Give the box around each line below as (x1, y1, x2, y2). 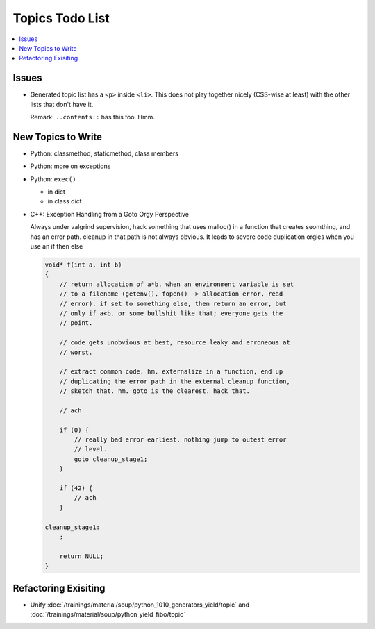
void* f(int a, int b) (44, 261, 122, 269)
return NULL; (59, 552, 104, 560)
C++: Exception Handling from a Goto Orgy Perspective (30, 210, 189, 218)
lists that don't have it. (30, 100, 94, 108)
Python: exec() (30, 174, 76, 183)
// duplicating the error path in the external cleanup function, (59, 377, 291, 385)
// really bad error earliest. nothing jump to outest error (74, 436, 287, 444)
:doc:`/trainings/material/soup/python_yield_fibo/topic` (30, 610, 185, 619)
